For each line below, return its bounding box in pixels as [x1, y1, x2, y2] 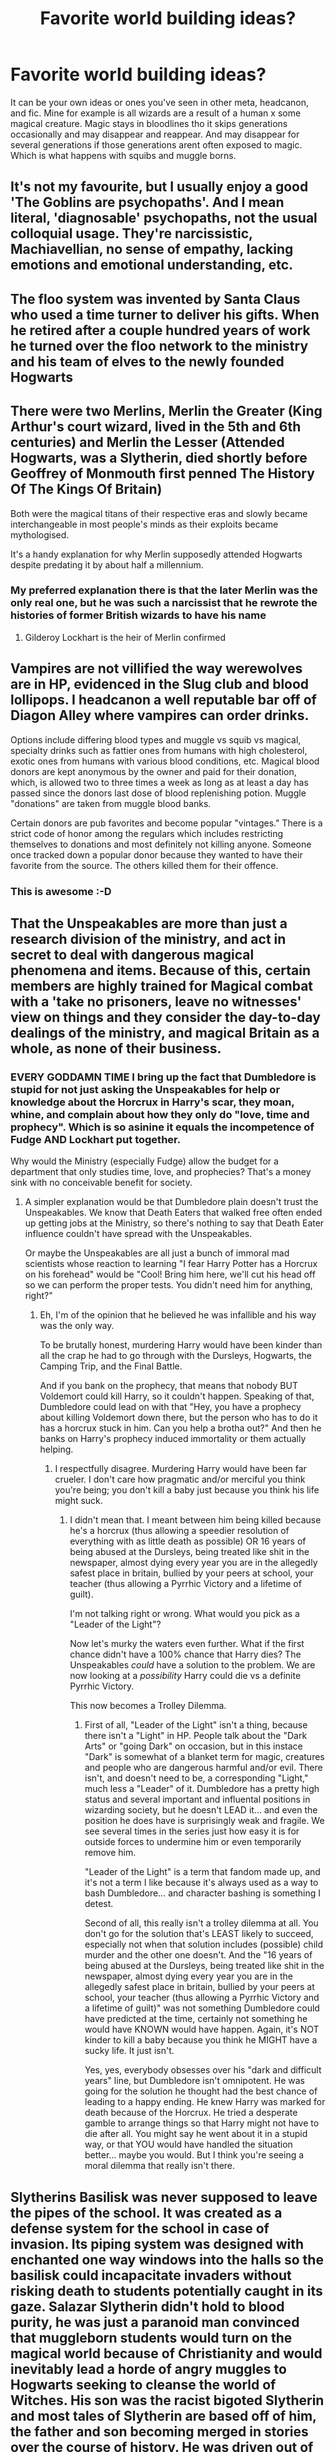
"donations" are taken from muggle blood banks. [10, 797, 212, 809]
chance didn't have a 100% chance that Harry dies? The [69, 1648, 302, 1661]
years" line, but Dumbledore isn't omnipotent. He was [84, 2075, 305, 2087]
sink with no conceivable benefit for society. [10, 1177, 193, 1189]
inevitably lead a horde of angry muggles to [10, 2360, 287, 2377]
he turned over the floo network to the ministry [10, 337, 309, 354]
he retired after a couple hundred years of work [10, 322, 311, 339]
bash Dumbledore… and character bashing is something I [84, 1887, 322, 1899]
